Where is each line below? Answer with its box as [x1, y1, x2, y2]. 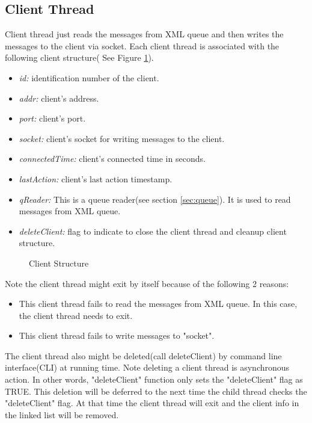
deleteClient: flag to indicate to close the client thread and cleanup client [19, 224, 287, 237]
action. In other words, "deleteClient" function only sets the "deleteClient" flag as [5, 373, 303, 386]
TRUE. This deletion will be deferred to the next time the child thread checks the [5, 384, 307, 397]
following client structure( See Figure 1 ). [5, 51, 154, 64]
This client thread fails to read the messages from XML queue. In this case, [19, 297, 298, 310]
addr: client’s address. [19, 91, 99, 104]
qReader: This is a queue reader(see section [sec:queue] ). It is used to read [19, 193, 291, 205]
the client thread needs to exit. [19, 309, 133, 321]
